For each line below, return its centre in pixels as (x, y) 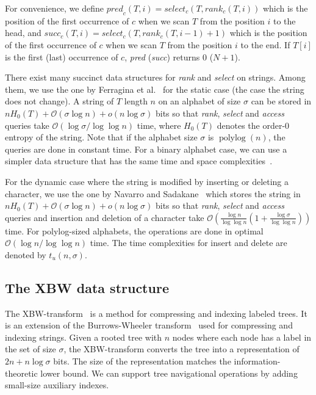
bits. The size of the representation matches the (142, 361)
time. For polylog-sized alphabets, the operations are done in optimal (134, 230)
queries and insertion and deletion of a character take (105, 217)
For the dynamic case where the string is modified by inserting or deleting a (147, 181)
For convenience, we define (54, 8)
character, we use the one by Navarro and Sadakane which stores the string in (153, 193)
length (136, 101)
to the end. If (265, 44)
